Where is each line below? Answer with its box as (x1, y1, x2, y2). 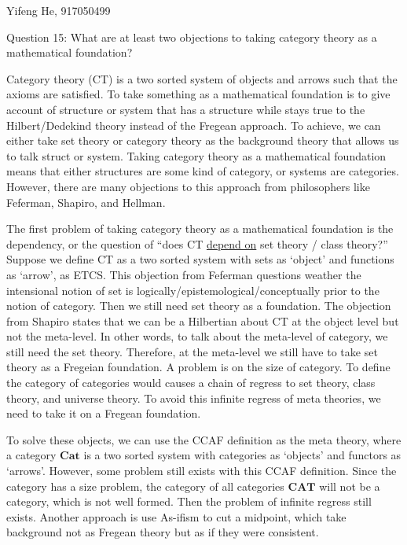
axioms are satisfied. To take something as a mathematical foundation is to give (6, 86, 390, 102)
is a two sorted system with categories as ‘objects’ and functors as (83, 447, 401, 463)
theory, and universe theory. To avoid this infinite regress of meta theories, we (6, 389, 381, 406)
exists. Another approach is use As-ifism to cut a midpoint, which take (6, 508, 346, 525)
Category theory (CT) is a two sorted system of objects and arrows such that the (6, 70, 398, 87)
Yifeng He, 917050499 (6, 2, 111, 18)
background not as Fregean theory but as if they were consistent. (6, 524, 319, 540)
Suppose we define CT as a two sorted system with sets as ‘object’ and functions (6, 251, 394, 267)
